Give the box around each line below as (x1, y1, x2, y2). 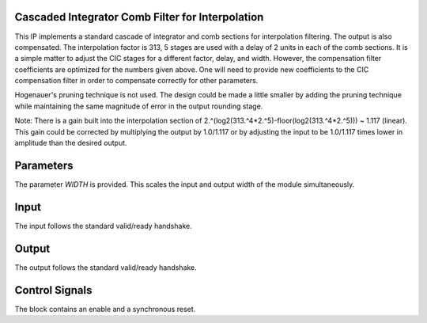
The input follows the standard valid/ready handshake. (14, 221, 193, 230)
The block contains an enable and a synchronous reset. (14, 304, 196, 313)
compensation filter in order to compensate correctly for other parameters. (14, 76, 259, 85)
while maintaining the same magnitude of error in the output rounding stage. (14, 101, 263, 111)
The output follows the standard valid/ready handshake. (14, 262, 197, 272)
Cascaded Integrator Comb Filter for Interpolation (14, 10, 264, 24)
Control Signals (14, 283, 93, 297)
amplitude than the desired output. (14, 139, 127, 148)
